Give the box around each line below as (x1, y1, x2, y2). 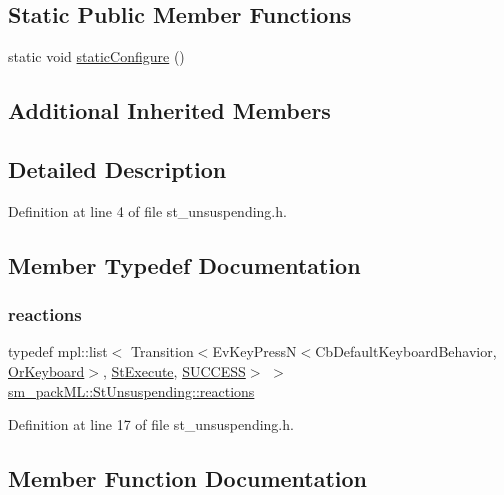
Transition (130, 341, 194, 362)
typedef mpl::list (8, 341, 108, 362)
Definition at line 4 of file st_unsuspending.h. (8, 200, 287, 221)
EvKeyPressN (212, 341, 297, 362)
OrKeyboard (8, 360, 85, 381)
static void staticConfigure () (8, 46, 185, 67)
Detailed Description (8, 153, 227, 184)
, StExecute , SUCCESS (102, 360, 246, 381)
